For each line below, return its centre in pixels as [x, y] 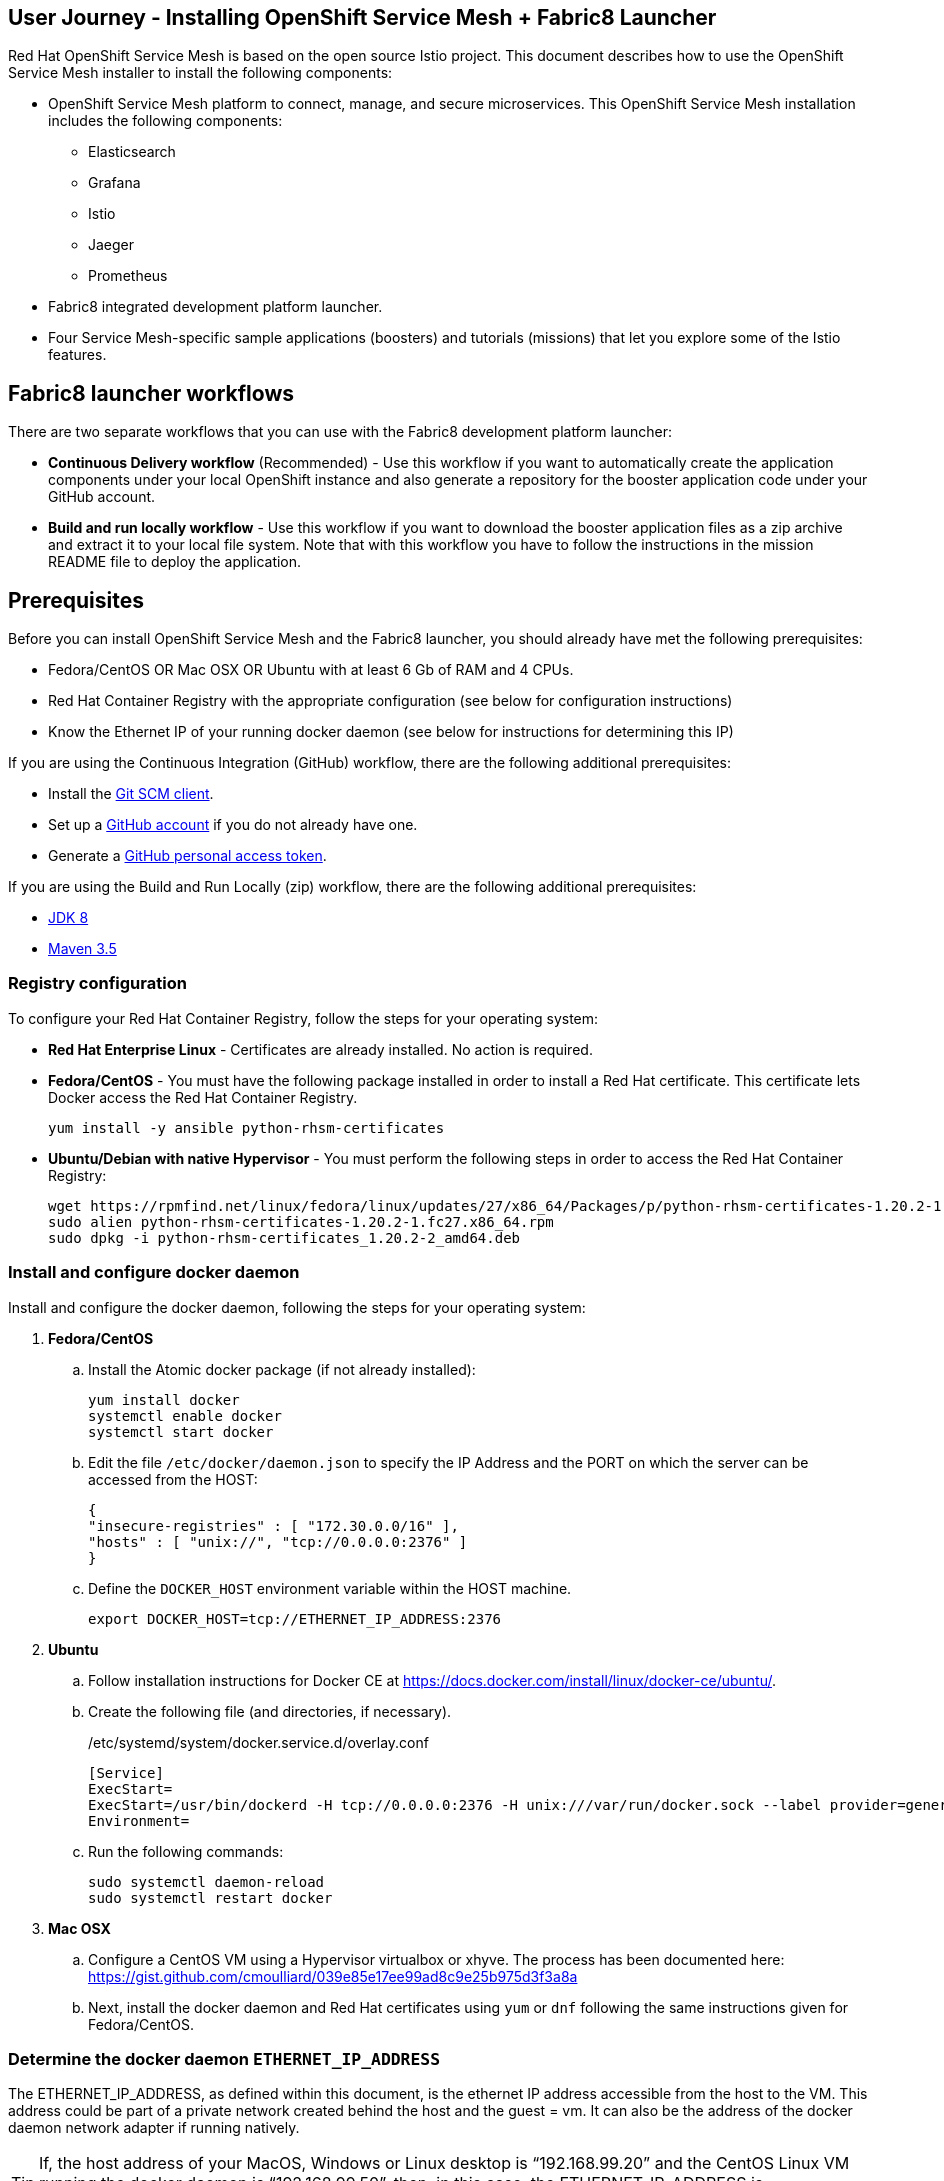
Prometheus [128, 276]
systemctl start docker [181, 1431]
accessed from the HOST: [173, 1479]
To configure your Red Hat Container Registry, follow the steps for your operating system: [303, 1018]
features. [77, 355]
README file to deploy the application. [175, 562]
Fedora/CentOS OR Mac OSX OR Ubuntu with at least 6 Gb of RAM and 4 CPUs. [311, 670]
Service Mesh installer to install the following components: [200, 73]
